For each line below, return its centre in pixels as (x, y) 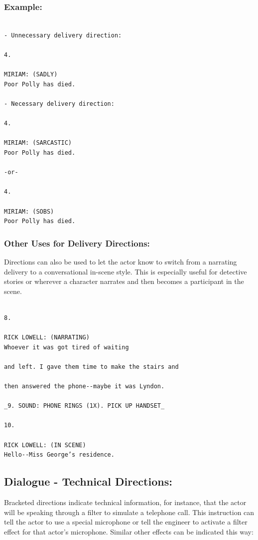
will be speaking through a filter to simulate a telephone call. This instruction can (129, 512)
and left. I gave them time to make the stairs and (91, 367)
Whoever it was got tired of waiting (66, 347)
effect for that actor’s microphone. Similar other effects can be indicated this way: (129, 531)
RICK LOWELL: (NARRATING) (47, 338)
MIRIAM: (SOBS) (29, 211)
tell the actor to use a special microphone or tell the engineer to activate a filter (126, 522)
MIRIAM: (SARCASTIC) (38, 143)
